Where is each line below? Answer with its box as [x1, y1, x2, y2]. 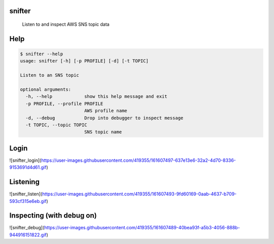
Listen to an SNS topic [20, 73, 80, 78]
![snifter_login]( [9, 157, 42, 163]
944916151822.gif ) [9, 231, 48, 238]
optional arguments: [20, 86, 71, 92]
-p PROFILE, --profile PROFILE [25, 100, 104, 107]
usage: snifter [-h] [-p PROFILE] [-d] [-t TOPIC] [20, 58, 149, 64]
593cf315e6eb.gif [9, 198, 47, 204]
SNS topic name [84, 129, 122, 135]
